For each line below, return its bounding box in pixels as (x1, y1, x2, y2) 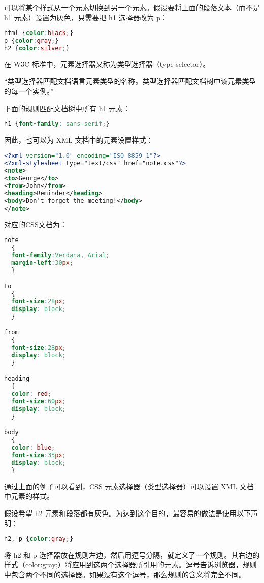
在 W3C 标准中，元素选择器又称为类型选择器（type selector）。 (4, 58, 210, 69)
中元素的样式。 (4, 491, 54, 501)
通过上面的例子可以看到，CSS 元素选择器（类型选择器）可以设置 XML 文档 (4, 481, 254, 491)
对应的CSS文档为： (4, 219, 67, 229)
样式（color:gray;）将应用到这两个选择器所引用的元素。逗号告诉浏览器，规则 (4, 559, 257, 570)
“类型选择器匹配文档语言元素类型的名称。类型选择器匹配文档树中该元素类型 (4, 76, 256, 86)
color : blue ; (11, 444, 55, 451)
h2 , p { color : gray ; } (4, 535, 74, 542)
